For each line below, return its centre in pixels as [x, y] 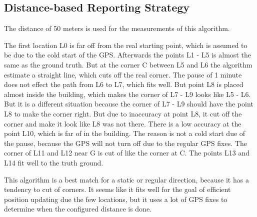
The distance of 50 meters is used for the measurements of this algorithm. [117, 28]
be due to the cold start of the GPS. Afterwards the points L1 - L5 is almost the [127, 55]
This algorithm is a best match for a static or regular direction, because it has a [126, 179]
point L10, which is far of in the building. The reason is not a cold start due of [125, 133]
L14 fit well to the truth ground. [54, 162]
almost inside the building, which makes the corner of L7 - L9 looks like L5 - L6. [127, 94]
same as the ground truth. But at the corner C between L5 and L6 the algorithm [128, 64]
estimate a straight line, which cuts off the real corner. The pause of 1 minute [123, 74]
